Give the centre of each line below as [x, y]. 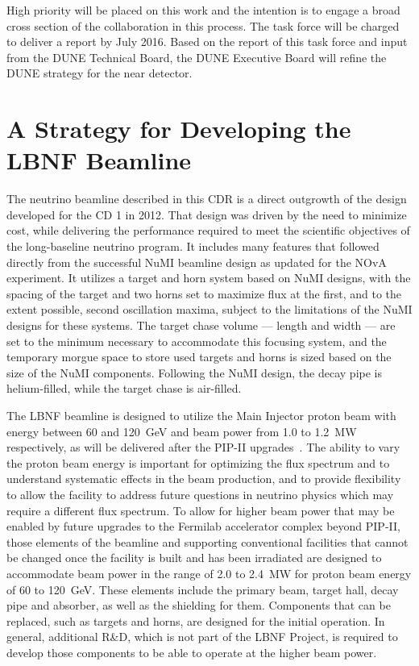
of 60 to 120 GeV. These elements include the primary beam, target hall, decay [203, 589]
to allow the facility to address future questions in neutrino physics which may [200, 494]
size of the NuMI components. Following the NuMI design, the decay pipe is [194, 372]
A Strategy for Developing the [179, 129]
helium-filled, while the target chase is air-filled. [124, 388]
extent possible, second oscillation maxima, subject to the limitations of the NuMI [209, 309]
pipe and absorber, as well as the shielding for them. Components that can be [199, 605]
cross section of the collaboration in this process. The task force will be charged [203, 25]
